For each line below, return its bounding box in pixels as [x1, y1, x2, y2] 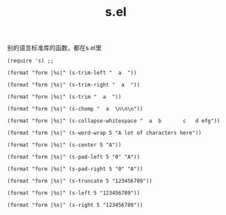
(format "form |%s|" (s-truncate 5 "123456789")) [7, 178, 153, 185]
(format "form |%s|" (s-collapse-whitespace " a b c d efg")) [7, 117, 220, 124]
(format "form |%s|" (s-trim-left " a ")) [7, 69, 137, 76]
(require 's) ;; [7, 58, 54, 65]
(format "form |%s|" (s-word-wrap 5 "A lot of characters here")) [7, 130, 202, 137]
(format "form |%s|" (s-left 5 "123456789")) [7, 190, 140, 196]
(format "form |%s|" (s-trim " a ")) [7, 93, 122, 100]
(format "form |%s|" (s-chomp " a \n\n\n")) [7, 106, 143, 113]
